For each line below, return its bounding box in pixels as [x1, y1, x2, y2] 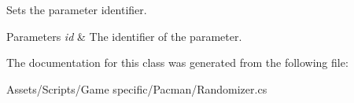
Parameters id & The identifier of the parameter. [6, 28, 242, 44]
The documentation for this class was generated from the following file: [6, 54, 348, 71]
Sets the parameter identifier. [6, 2, 147, 17]
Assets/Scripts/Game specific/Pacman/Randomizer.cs [6, 80, 267, 97]
